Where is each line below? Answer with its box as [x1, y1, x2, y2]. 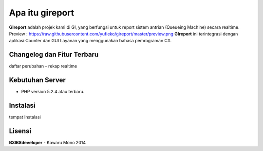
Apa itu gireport [9, 7, 75, 18]
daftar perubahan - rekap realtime [9, 63, 77, 69]
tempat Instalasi [9, 114, 41, 120]
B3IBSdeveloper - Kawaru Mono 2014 [9, 139, 86, 145]
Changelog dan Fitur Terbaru [9, 50, 99, 59]
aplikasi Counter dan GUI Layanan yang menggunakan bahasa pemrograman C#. [9, 38, 172, 44]
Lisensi [9, 127, 32, 135]
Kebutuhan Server [9, 76, 66, 84]
